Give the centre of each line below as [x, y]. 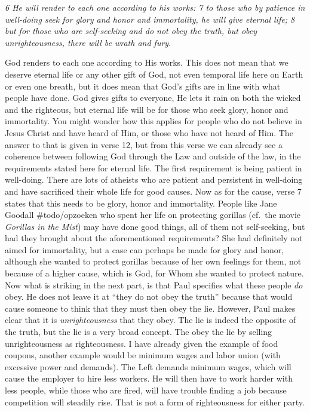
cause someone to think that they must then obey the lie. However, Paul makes [150, 308]
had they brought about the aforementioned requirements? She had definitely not [154, 238]
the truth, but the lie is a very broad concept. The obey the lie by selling [139, 332]
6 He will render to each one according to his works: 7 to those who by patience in [155, 7]
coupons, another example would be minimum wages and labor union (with [143, 355]
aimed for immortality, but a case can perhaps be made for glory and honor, [145, 249]
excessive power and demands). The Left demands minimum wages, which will [148, 366]
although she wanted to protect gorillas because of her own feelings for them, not [153, 261]
